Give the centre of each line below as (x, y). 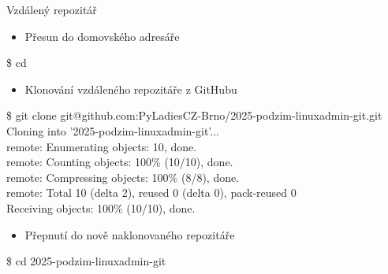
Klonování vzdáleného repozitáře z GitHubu (131, 89)
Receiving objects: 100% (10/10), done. (101, 207)
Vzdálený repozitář (52, 9)
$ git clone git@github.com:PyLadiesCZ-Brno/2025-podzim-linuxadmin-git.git (194, 115)
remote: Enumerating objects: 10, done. (102, 146)
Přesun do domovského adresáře (102, 36)
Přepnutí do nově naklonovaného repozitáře (130, 234)
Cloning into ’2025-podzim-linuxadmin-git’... (113, 130)
